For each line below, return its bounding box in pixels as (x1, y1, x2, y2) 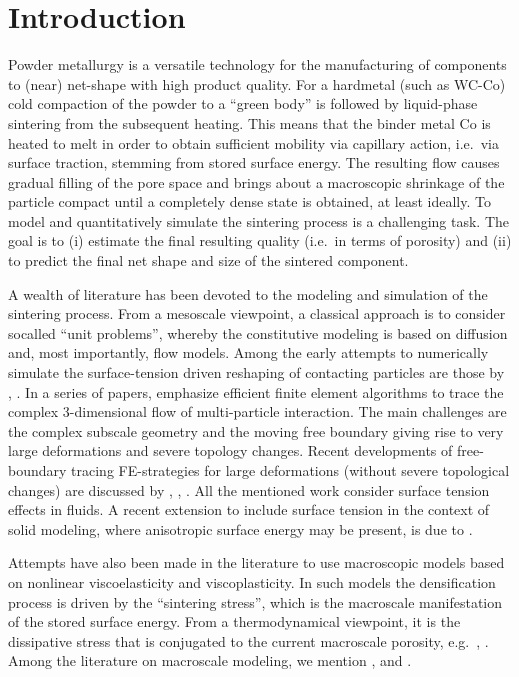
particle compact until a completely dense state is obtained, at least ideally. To (8, 191, 491, 212)
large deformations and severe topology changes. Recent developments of (8, 440, 453, 461)
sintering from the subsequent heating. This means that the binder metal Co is (8, 112, 491, 133)
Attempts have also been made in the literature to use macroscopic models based (8, 552, 505, 573)
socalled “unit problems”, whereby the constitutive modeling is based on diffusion (8, 322, 508, 343)
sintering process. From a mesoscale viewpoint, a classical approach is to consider (8, 303, 506, 324)
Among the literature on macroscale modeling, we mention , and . (8, 650, 412, 671)
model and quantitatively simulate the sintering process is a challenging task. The (8, 210, 510, 231)
